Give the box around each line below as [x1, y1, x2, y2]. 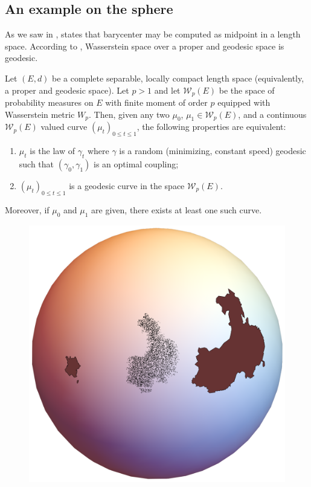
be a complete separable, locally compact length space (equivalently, [52, 71, 304, 84]
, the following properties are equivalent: [136, 120, 286, 133]
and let [154, 83, 181, 96]
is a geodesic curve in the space [69, 179, 185, 192]
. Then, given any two [89, 108, 170, 120]
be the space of [219, 83, 275, 96]
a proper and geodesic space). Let [5, 83, 129, 96]
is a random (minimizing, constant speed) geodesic [119, 144, 306, 157]
